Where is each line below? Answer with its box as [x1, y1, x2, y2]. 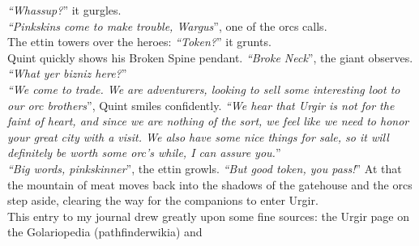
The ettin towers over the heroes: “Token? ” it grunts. [7, 33, 271, 50]
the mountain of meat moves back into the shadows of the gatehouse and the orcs [7, 176, 413, 193]
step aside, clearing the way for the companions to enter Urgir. [7, 192, 319, 209]
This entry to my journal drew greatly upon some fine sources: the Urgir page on [7, 207, 410, 224]
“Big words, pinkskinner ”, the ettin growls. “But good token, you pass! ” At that [7, 159, 402, 176]
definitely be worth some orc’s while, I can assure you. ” [7, 144, 281, 161]
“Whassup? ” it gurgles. [7, 2, 122, 18]
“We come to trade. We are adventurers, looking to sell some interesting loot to [7, 80, 400, 97]
